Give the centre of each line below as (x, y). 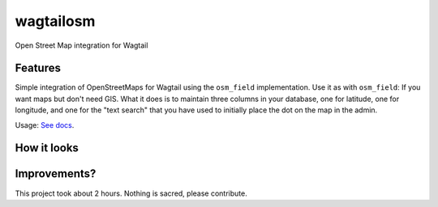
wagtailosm (55, 21)
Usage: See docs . (45, 125)
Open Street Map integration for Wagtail (82, 45)
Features (38, 68)
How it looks (47, 148)
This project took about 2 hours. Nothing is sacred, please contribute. (131, 193)
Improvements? (56, 174)
